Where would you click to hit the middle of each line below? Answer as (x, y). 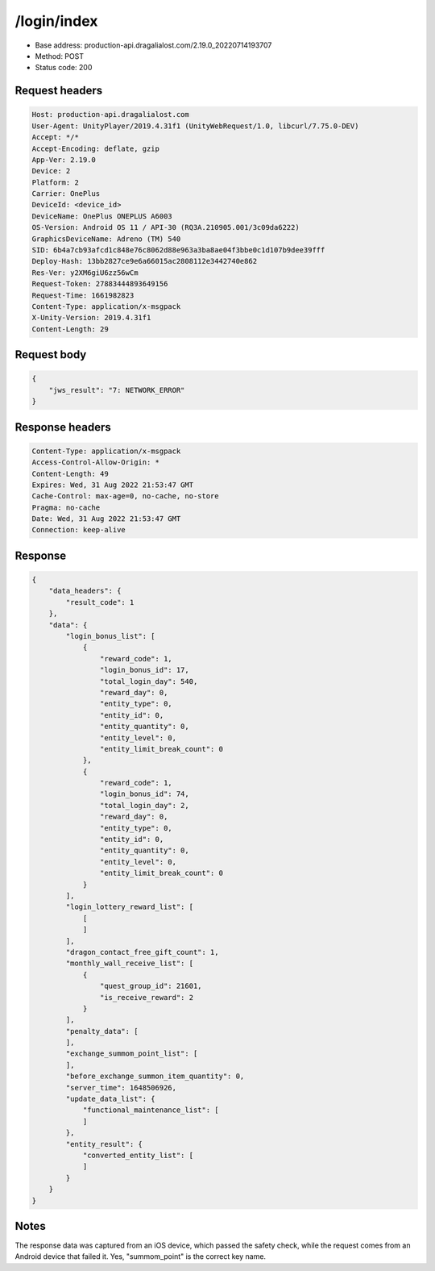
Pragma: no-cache (66, 507)
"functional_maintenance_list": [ (151, 1110)
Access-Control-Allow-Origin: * (96, 463)
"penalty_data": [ (102, 1031)
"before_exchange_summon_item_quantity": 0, (155, 1076)
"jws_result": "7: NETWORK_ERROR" (117, 390)
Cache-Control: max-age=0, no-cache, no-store (125, 496)
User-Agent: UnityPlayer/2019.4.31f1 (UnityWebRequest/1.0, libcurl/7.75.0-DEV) (195, 126)
